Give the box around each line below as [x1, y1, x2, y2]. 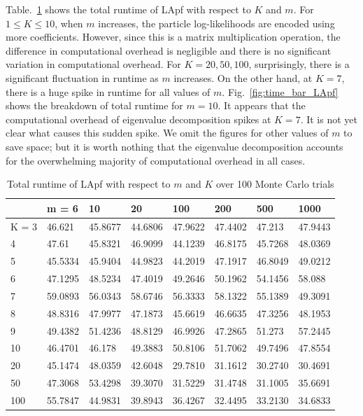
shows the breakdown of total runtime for [6, 98, 183, 113]
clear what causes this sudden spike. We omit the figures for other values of [6, 125, 329, 140]
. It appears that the [218, 98, 306, 113]
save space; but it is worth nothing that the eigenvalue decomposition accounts [6, 139, 343, 153]
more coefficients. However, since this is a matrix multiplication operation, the [6, 29, 341, 44]
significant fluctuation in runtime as [6, 70, 159, 85]
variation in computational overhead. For [6, 57, 181, 71]
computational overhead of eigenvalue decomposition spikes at [6, 111, 271, 126]
